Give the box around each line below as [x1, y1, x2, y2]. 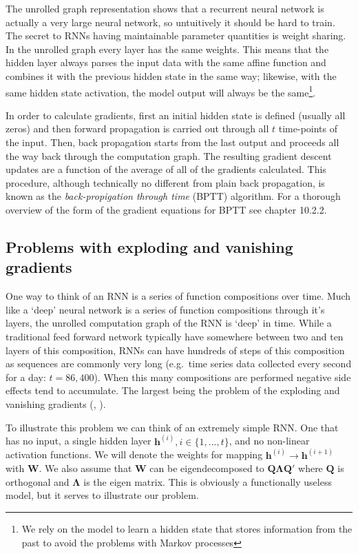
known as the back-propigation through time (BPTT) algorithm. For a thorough [6, 189, 341, 203]
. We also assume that [39, 461, 132, 475]
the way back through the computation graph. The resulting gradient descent [6, 148, 332, 163]
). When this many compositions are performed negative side [94, 369, 351, 384]
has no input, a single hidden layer [6, 433, 151, 448]
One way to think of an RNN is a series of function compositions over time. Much [6, 289, 351, 303]
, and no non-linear [229, 433, 310, 448]
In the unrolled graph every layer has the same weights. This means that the [6, 41, 329, 56]
